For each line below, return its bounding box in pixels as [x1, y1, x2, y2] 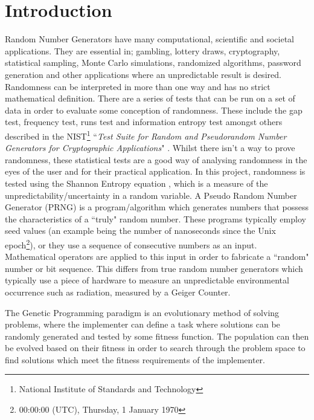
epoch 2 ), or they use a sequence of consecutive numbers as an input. [5, 236, 257, 251]
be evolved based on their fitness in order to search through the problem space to [5, 341, 306, 354]
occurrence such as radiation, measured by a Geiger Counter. [5, 285, 231, 298]
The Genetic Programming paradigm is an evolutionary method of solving [5, 306, 280, 318]
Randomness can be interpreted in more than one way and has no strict [5, 80, 271, 92]
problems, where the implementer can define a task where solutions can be [5, 318, 280, 331]
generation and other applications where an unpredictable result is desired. [5, 68, 281, 80]
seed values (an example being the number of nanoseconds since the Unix [5, 224, 276, 237]
